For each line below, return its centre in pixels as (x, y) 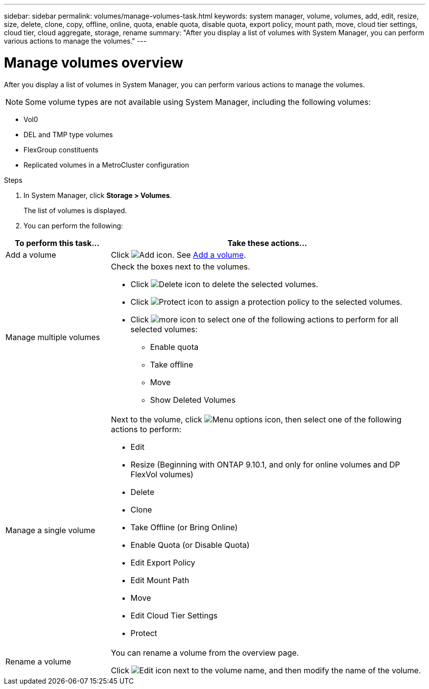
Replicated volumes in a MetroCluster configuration (107, 165)
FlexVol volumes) (162, 474)
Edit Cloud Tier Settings (174, 615)
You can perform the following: (73, 225)
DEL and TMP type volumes (68, 134)
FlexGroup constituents (61, 149)
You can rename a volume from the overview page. (205, 652)
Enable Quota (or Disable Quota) (190, 545)
